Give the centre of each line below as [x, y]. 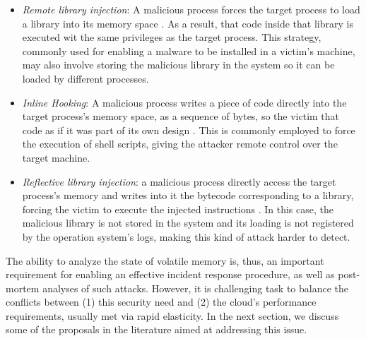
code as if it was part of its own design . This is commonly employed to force [189, 130]
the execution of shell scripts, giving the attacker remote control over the [180, 144]
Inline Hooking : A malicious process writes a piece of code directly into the [184, 102]
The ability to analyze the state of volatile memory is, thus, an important [165, 260]
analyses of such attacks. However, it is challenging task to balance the [196, 288]
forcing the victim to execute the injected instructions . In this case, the [178, 209]
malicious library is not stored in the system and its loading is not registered [188, 223]
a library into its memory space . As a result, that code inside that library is [188, 23]
